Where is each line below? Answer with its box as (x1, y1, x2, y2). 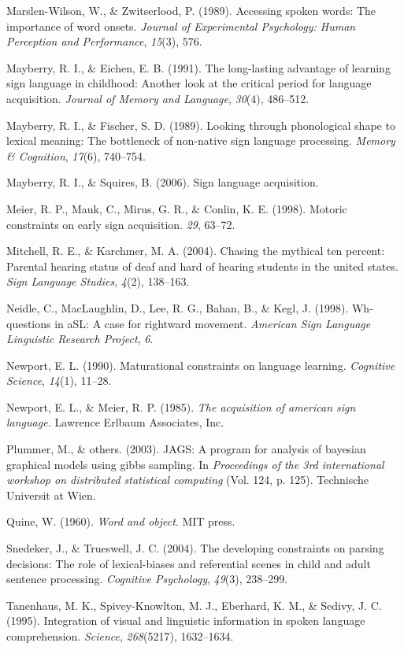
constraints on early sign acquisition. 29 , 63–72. (6, 216, 235, 232)
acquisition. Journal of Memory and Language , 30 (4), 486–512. (6, 90, 309, 106)
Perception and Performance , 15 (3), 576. (6, 33, 202, 50)
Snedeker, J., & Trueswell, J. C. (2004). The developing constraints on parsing (6, 540, 384, 556)
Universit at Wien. (6, 486, 96, 503)
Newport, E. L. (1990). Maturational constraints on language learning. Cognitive (6, 356, 395, 373)
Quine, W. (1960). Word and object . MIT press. (6, 513, 235, 530)
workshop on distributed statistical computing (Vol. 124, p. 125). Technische (6, 471, 369, 488)
